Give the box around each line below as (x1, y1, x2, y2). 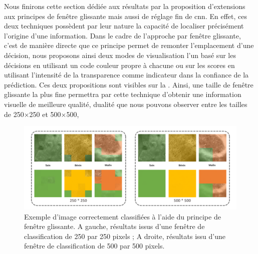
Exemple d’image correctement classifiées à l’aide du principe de (24, 211, 221, 221)
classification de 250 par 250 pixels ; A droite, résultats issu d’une (24, 230, 225, 241)
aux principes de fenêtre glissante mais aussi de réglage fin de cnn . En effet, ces (4, 10, 247, 21)
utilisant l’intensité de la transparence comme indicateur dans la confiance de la (4, 69, 249, 80)
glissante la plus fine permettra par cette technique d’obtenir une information (4, 89, 241, 99)
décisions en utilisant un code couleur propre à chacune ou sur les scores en (4, 59, 235, 70)
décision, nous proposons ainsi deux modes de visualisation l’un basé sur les (4, 49, 236, 60)
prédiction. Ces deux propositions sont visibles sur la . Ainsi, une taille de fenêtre (4, 79, 253, 89)
